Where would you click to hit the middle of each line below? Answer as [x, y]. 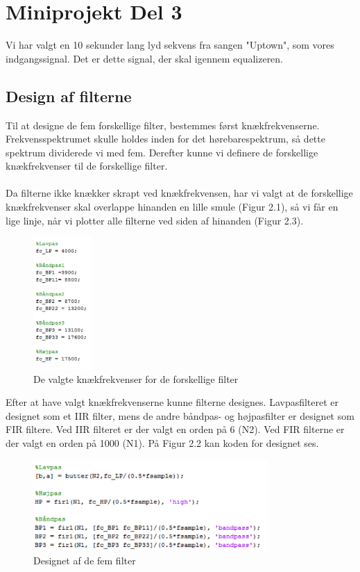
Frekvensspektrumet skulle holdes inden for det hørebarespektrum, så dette [165, 139]
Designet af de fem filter [85, 561]
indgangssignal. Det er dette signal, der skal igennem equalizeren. [145, 58]
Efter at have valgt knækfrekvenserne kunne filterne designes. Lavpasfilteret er [172, 402]
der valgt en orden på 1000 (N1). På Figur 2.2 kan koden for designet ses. [162, 443]
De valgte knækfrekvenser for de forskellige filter [136, 378]
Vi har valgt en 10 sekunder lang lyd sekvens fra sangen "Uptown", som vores [170, 45]
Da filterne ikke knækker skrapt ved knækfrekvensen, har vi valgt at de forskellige [179, 193]
